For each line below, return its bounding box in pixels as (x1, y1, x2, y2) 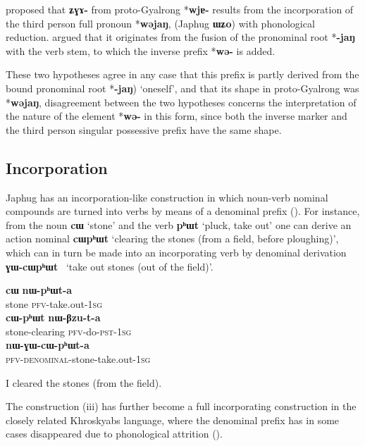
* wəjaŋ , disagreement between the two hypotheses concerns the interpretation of (6, 94, 357, 109)
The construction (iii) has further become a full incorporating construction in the (6, 399, 357, 414)
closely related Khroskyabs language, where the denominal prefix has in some (6, 412, 340, 427)
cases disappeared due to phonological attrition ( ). (6, 426, 223, 441)
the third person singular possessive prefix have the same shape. (6, 122, 282, 137)
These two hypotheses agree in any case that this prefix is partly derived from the (6, 67, 359, 82)
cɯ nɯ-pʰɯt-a (6, 283, 73, 297)
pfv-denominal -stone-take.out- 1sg (6, 352, 151, 366)
